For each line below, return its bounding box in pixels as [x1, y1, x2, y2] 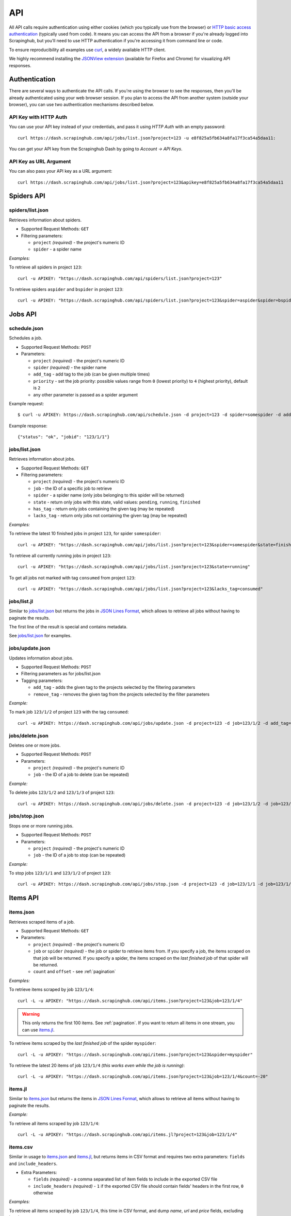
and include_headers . [9, 1161, 58, 1166]
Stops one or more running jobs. [9, 823, 74, 829]
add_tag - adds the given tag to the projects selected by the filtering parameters [33, 684, 195, 690]
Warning [22, 1011, 40, 1017]
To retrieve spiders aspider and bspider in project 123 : [9, 286, 124, 292]
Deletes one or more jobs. [9, 742, 61, 748]
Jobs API [9, 310, 37, 319]
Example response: [9, 423, 48, 429]
